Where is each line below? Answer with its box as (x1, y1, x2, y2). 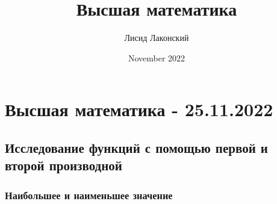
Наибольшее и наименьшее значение (5, 187, 173, 202)
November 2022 (128, 51, 185, 64)
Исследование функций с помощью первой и (5, 138, 268, 156)
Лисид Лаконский (124, 31, 189, 44)
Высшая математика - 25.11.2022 (5, 97, 273, 122)
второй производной (5, 156, 122, 175)
